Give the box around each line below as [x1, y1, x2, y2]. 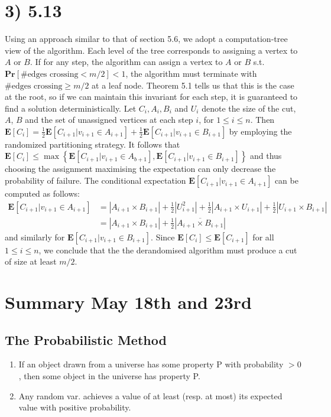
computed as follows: [5, 187, 80, 200]
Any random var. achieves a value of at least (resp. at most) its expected [18, 389, 283, 402]
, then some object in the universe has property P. [18, 370, 200, 382]
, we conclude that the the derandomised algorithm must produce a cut [38, 243, 297, 256]
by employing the [229, 125, 292, 137]
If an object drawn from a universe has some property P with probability [18, 358, 284, 370]
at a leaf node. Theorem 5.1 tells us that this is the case [92, 79, 294, 91]
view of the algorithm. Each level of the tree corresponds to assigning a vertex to [5, 44, 298, 56]
